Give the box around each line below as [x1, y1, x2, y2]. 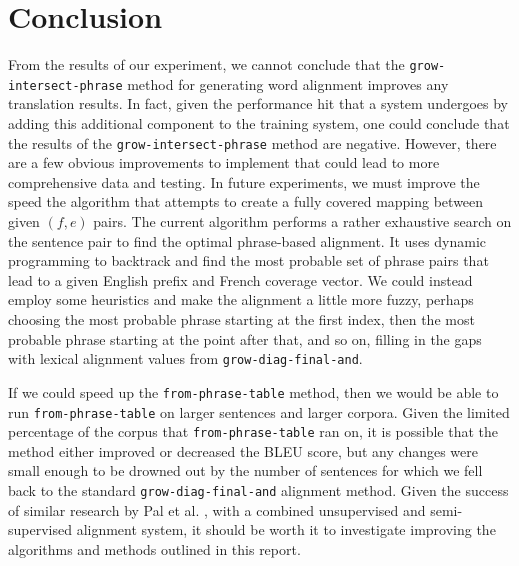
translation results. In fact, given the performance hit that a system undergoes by [8, 93, 508, 114]
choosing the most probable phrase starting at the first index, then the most [8, 309, 475, 330]
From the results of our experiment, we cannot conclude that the [8, 54, 405, 75]
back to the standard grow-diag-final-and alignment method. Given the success [8, 480, 509, 501]
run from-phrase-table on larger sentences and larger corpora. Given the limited [8, 401, 510, 422]
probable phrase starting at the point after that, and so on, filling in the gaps [8, 328, 482, 349]
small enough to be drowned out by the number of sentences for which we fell [8, 460, 483, 481]
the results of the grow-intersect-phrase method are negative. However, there [8, 132, 497, 153]
